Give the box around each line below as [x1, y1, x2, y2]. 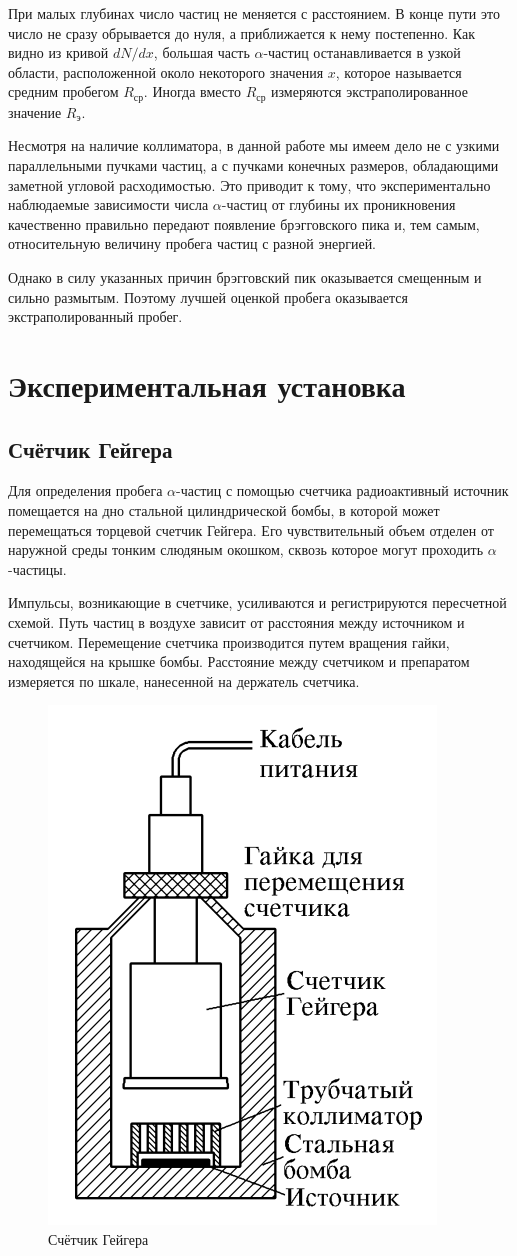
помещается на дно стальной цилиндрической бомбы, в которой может [8, 499, 440, 520]
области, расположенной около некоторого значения [8, 61, 324, 82]
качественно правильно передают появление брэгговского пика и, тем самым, [8, 213, 480, 234]
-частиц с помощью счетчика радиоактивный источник [176, 480, 509, 501]
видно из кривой [8, 42, 109, 63]
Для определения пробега [8, 480, 163, 501]
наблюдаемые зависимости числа [8, 194, 209, 215]
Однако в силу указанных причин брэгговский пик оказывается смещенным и [8, 266, 482, 287]
